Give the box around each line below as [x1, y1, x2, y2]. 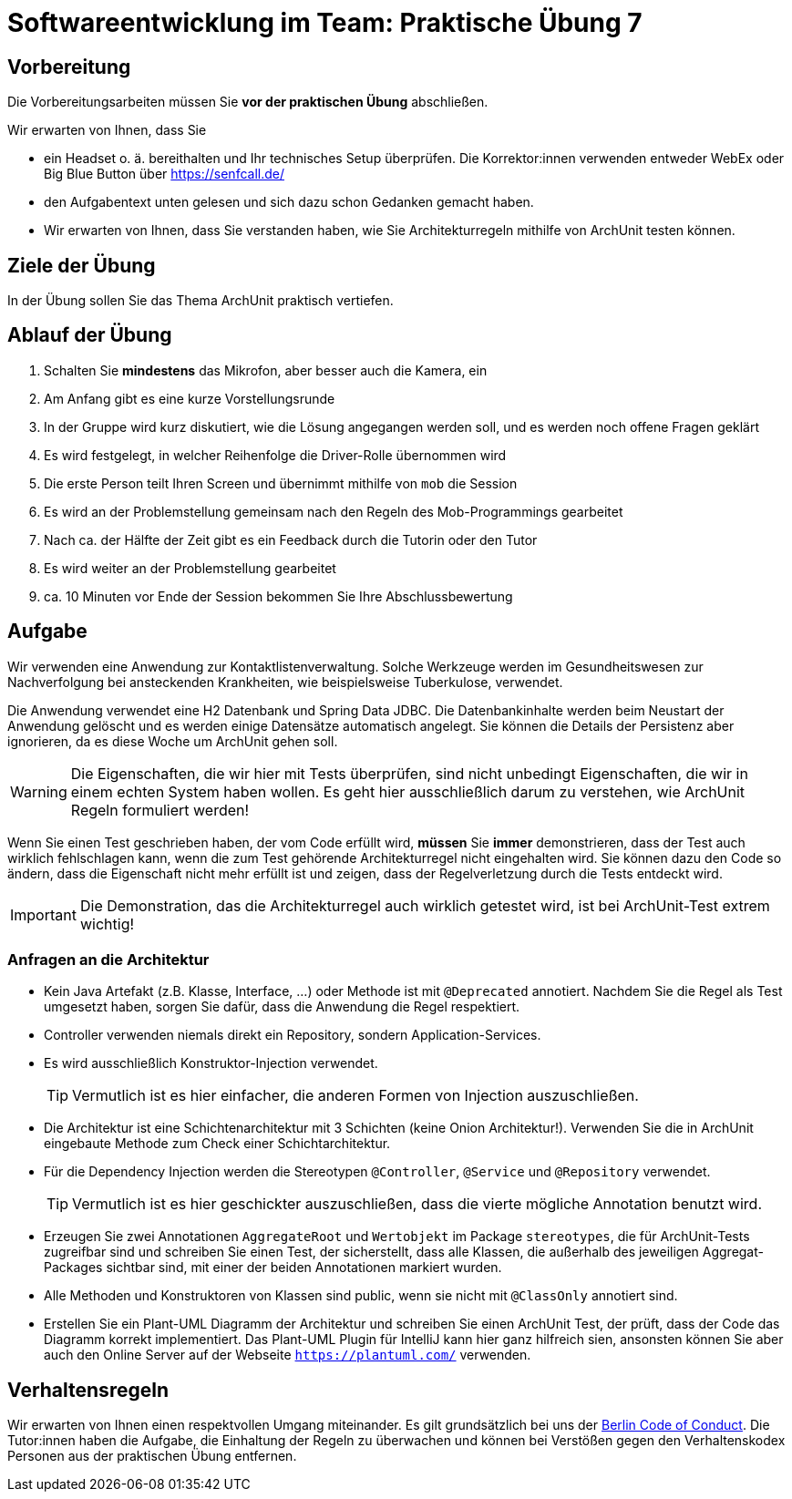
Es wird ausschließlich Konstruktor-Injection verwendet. [44, 1055, 378, 1072]
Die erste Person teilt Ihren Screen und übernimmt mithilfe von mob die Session [44, 475, 518, 491]
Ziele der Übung [7, 253, 156, 277]
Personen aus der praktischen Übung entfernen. [7, 1448, 297, 1464]
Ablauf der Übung [7, 323, 172, 347]
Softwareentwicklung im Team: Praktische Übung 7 [7, 7, 643, 38]
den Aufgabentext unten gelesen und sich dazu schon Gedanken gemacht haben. [44, 194, 534, 210]
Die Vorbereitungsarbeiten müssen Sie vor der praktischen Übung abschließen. [7, 94, 489, 110]
